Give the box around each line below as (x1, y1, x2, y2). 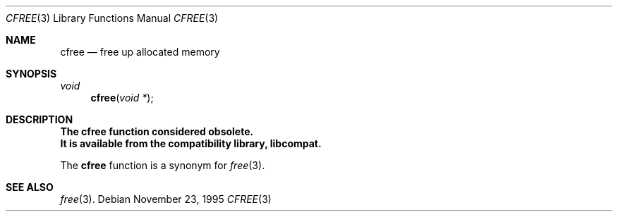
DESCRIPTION (6, 113, 73, 125)
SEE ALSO (6, 181, 54, 193)
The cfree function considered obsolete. (60, 125, 254, 137)
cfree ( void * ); (90, 92, 154, 104)
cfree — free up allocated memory (60, 46, 220, 58)
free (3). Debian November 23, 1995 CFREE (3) (60, 193, 272, 205)
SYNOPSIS (6, 68, 57, 80)
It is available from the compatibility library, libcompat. (60, 137, 322, 149)
